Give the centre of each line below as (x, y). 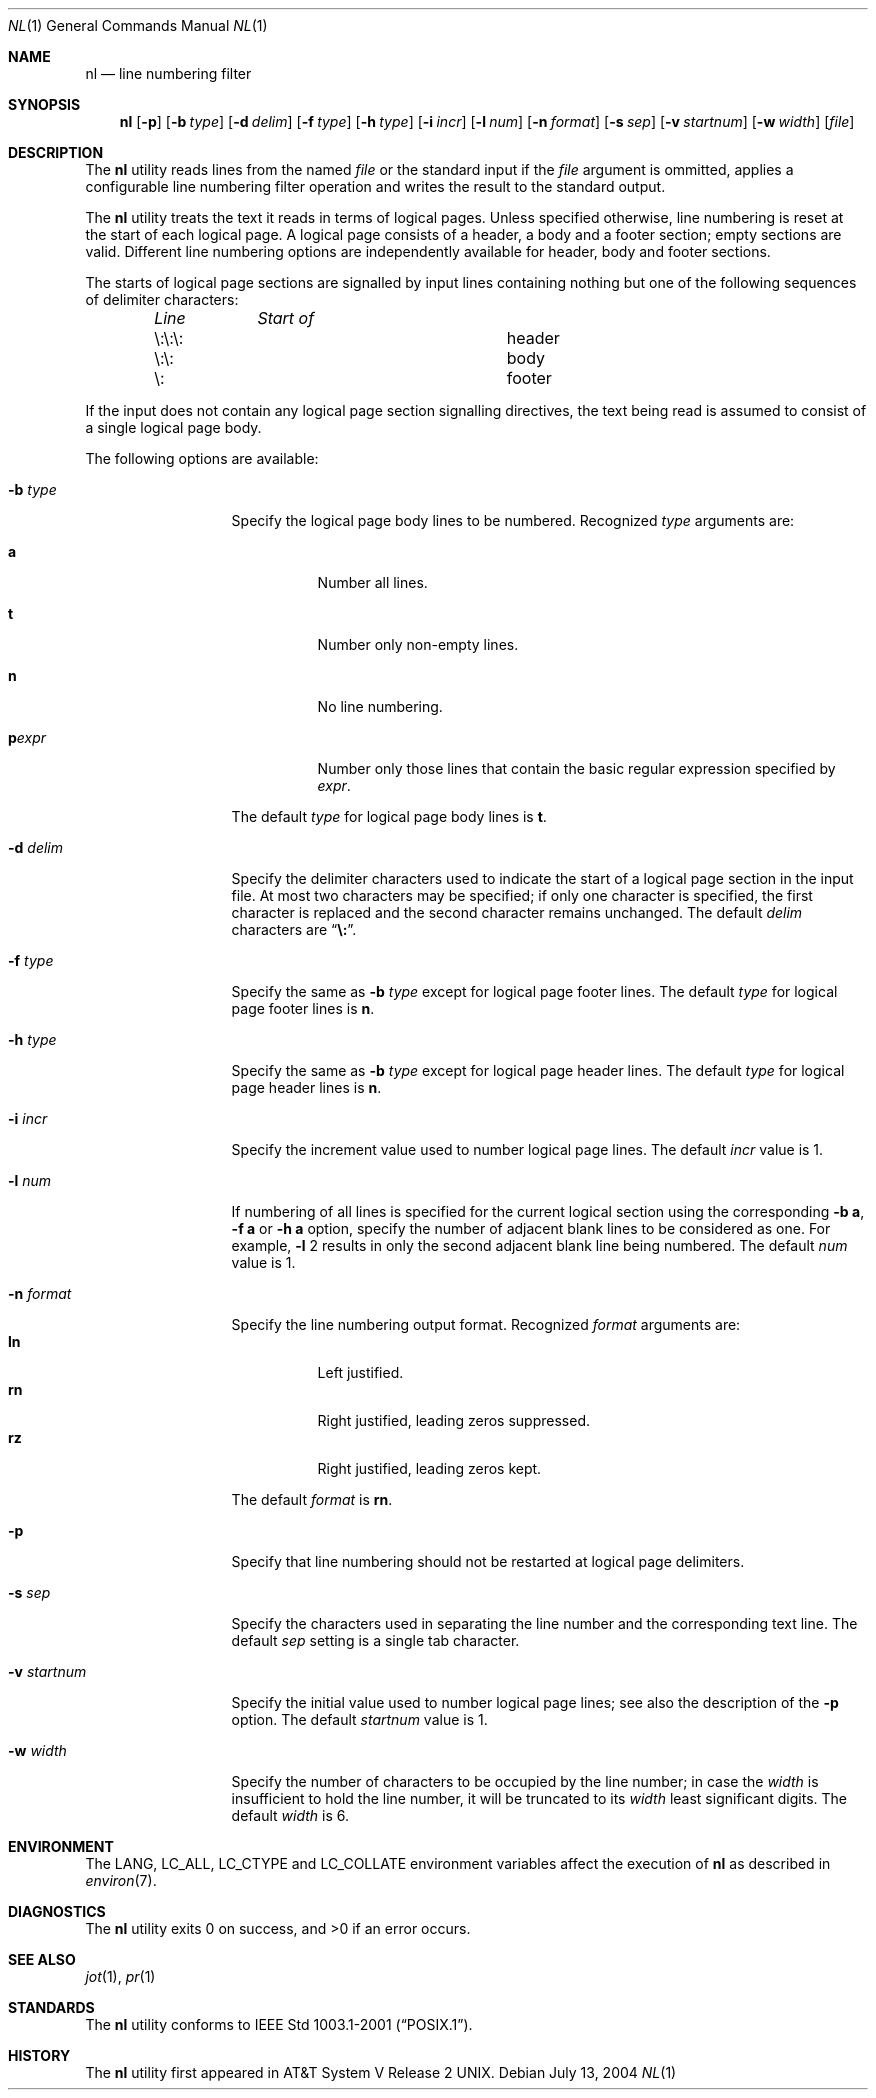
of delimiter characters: (162, 299)
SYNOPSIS (44, 104)
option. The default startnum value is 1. (359, 1719)
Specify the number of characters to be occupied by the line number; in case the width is (525, 1781)
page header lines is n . (306, 1087)
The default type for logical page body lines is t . (389, 816)
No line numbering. (380, 706)
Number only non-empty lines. (418, 644)
